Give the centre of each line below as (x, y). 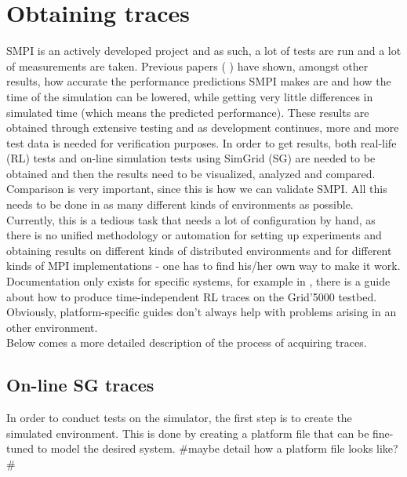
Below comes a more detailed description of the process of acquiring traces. (187, 342)
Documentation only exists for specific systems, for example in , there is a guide (198, 281)
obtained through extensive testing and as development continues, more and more (203, 127)
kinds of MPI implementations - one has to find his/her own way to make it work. (203, 266)
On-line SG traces (80, 385)
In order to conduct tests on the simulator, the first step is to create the (179, 418)
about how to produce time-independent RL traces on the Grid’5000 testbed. (192, 296)
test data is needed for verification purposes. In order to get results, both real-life (202, 142)
